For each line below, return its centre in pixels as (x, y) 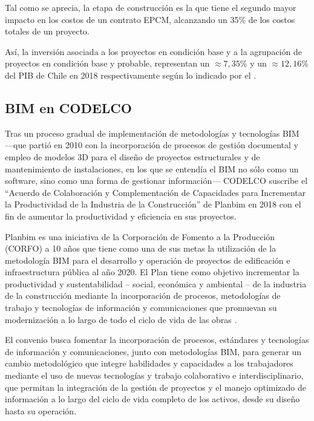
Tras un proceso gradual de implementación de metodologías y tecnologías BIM (152, 133)
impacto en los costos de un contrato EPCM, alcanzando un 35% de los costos (150, 19)
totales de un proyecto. (47, 31)
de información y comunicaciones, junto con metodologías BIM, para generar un (153, 351)
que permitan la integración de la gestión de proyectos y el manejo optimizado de (156, 387)
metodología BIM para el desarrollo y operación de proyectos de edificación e (148, 260)
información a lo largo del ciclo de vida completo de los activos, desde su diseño (152, 399)
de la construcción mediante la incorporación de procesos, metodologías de (143, 295)
